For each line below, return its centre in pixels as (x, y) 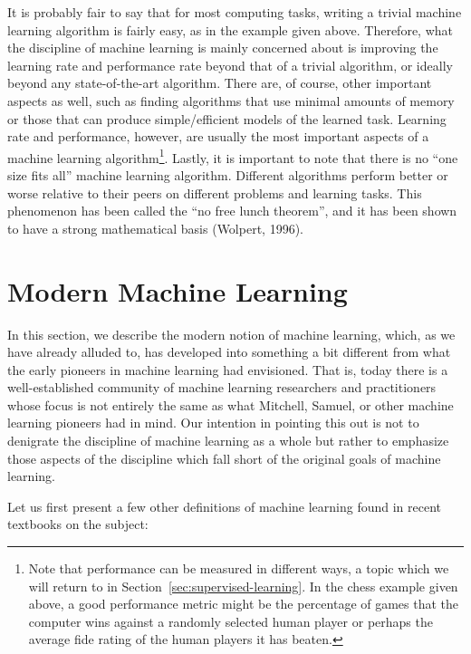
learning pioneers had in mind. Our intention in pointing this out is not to (213, 423)
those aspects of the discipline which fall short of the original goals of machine (224, 458)
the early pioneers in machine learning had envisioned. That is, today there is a (228, 369)
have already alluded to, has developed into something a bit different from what (229, 352)
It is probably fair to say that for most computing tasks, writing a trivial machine (235, 12)
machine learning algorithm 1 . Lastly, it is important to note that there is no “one (233, 156)
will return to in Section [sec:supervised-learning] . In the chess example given (243, 586)
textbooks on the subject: (78, 524)
